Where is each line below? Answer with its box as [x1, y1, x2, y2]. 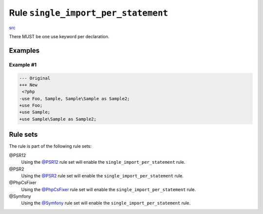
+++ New [19, 82, 38, 87]
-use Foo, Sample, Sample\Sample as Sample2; [19, 96, 130, 101]
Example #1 [9, 61, 37, 68]
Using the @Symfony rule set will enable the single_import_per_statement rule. [21, 200, 191, 206]
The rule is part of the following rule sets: [9, 143, 92, 149]
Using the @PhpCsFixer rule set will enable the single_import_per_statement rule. [21, 186, 196, 193]
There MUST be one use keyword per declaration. [9, 33, 110, 39]
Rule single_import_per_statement [9, 7, 168, 18]
